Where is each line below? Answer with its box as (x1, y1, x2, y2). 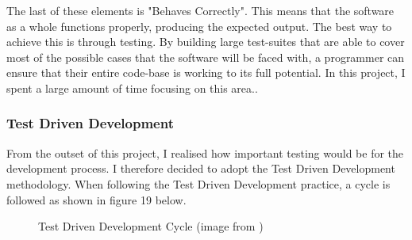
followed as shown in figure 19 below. (6, 191, 187, 208)
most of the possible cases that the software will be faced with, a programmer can (6, 48, 405, 65)
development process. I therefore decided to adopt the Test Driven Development (6, 160, 395, 177)
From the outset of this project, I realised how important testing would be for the (6, 144, 404, 161)
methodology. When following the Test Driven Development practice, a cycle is (6, 175, 391, 192)
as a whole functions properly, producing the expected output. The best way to (6, 17, 392, 34)
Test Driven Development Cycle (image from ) (38, 218, 264, 234)
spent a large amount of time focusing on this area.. (6, 79, 258, 96)
